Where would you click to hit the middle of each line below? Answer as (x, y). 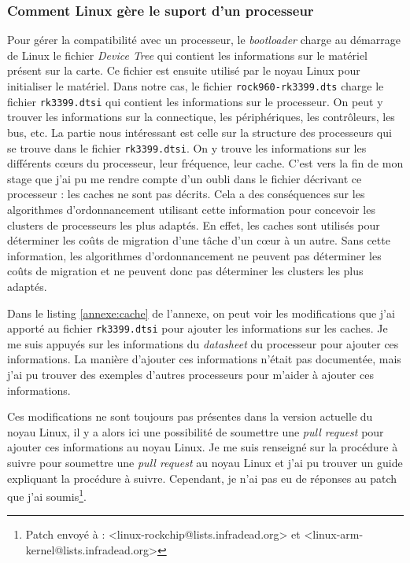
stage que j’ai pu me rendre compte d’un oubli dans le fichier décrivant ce (185, 178)
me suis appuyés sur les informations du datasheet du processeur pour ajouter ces (203, 343)
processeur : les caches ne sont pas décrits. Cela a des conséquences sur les (186, 194)
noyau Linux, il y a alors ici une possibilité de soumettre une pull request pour (196, 431)
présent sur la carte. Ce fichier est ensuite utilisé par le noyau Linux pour (184, 70)
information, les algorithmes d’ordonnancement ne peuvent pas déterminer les (194, 255)
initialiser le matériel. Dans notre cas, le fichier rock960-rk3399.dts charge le (196, 86)
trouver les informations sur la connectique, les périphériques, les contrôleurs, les (201, 117)
